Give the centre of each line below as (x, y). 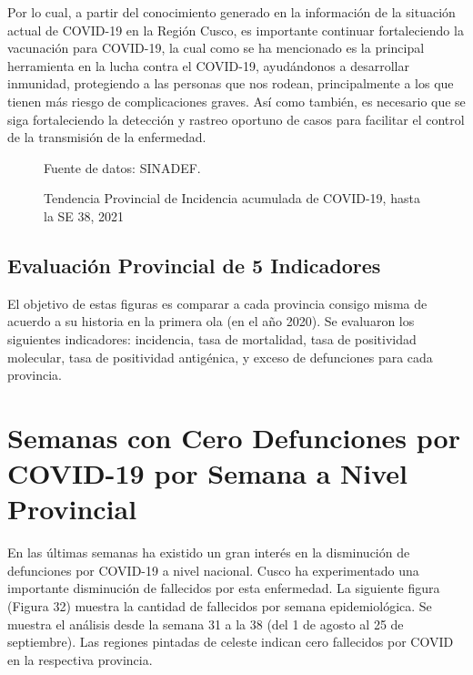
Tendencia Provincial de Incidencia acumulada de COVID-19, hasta (232, 198)
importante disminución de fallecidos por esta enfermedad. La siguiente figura (224, 588)
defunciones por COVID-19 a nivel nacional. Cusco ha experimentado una (213, 570)
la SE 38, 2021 (84, 215)
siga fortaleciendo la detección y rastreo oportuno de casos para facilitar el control (236, 119)
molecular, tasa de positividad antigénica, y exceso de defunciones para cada (220, 357)
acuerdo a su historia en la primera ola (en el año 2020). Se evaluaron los (211, 321)
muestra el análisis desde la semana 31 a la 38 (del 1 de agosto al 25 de (206, 624)
